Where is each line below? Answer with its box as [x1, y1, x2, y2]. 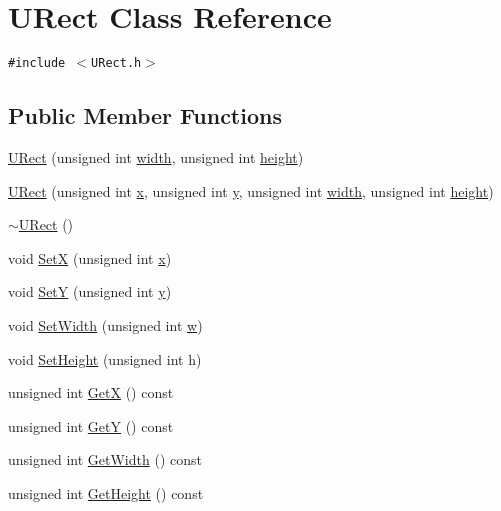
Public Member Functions [8, 100, 282, 131]
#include [8, 56, 66, 71]
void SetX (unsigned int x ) [8, 247, 172, 268]
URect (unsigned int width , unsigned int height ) [8, 146, 304, 167]
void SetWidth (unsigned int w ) [8, 314, 203, 335]
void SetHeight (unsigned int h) [8, 348, 202, 369]
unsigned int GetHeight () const [8, 482, 204, 503]
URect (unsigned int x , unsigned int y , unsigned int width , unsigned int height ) [8, 180, 494, 201]
